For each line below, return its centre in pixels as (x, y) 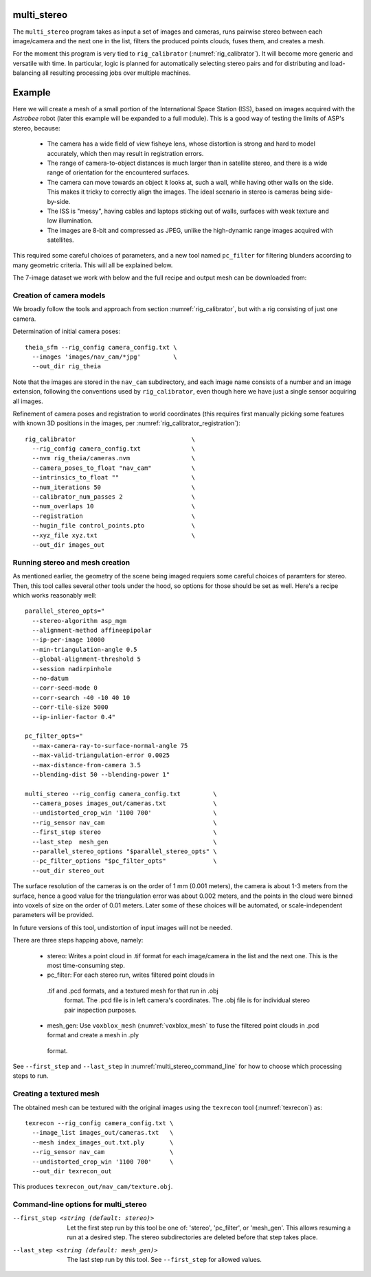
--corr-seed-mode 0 (65, 688)
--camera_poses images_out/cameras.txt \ (124, 803)
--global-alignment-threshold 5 (86, 659)
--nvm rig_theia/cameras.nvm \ (114, 458)
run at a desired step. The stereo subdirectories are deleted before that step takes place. (192, 1237)
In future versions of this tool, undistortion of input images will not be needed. (123, 927)
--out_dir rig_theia (67, 366)
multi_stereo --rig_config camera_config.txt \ (121, 794)
